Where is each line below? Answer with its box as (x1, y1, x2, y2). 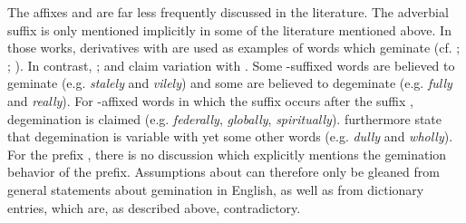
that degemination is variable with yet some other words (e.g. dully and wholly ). (7, 127, 453, 146)
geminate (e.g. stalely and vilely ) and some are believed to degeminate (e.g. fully (7, 73, 452, 92)
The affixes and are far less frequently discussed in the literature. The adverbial (7, 3, 449, 21)
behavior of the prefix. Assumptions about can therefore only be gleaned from (7, 162, 440, 181)
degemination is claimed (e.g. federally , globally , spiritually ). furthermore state (7, 109, 442, 128)
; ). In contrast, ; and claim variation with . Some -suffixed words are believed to (7, 55, 455, 74)
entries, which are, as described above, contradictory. (7, 198, 301, 217)
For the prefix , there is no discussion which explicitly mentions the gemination (7, 144, 447, 163)
